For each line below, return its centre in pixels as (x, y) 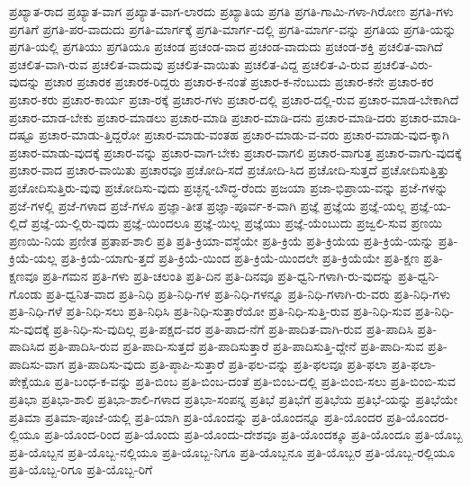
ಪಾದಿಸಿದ (27, 346)
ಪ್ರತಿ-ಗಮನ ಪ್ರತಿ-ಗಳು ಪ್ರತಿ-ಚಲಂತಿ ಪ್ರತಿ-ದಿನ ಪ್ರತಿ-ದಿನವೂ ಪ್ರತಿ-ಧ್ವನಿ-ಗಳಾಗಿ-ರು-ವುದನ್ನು (218, 275)
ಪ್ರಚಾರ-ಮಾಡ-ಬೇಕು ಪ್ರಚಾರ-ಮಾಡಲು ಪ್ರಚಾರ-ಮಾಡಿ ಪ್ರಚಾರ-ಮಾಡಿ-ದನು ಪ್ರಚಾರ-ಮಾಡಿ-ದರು (203, 117)
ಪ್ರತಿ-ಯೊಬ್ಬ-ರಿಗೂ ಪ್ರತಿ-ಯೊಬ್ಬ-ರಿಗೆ (81, 469)
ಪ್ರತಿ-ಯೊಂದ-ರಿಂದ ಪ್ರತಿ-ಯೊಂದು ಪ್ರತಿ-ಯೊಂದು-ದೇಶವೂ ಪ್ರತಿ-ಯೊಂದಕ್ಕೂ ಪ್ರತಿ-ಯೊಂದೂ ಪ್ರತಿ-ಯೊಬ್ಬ (253, 434)
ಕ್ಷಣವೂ (24, 275)
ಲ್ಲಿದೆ (18, 223)
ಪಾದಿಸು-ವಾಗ (37, 363)
